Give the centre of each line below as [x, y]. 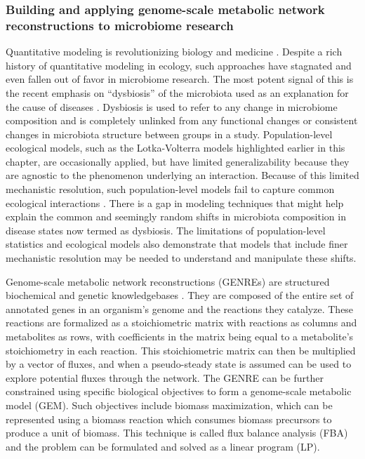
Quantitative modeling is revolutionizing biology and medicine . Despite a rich [174, 52]
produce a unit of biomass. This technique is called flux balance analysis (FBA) [177, 433]
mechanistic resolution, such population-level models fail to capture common [170, 189]
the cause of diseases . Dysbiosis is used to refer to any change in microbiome [172, 106]
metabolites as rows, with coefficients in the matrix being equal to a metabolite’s [180, 337]
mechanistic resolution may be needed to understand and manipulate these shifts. [181, 258]
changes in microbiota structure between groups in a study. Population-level [169, 134]
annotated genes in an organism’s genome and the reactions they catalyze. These [180, 308]
